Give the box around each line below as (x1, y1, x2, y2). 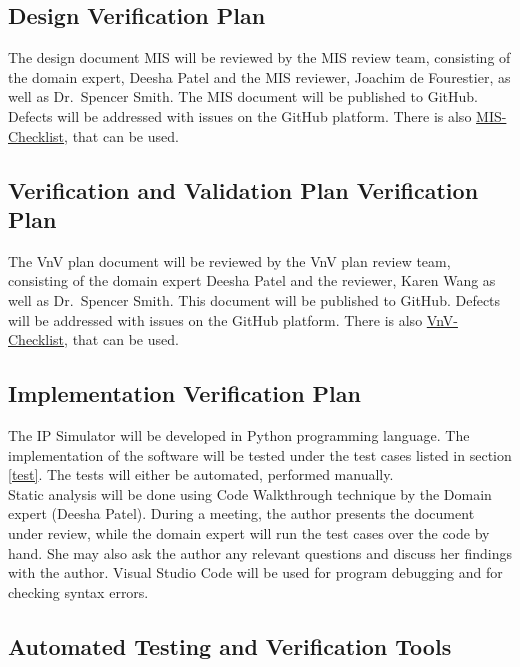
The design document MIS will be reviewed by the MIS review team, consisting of (8, 47, 511, 68)
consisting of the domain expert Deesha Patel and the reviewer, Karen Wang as (8, 270, 496, 291)
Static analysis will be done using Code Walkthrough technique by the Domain (8, 483, 492, 504)
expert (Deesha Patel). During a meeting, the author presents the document (8, 503, 475, 524)
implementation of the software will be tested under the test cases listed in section (8, 444, 512, 465)
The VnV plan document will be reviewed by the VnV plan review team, (8, 250, 451, 271)
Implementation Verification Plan (8, 378, 361, 409)
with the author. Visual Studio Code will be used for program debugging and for (8, 562, 503, 583)
